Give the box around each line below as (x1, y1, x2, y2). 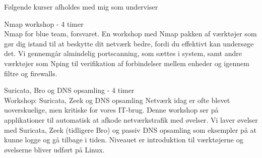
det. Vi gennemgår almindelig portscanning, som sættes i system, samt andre (4, 48, 242, 59)
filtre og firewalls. (4, 68, 57, 78)
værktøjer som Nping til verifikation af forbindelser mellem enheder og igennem (4, 58, 249, 68)
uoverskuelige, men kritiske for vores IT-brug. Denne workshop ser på (4, 104, 219, 115)
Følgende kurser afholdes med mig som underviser (4, 2, 158, 12)
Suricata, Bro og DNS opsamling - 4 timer (4, 85, 135, 95)
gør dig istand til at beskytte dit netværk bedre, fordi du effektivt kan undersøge (4, 38, 254, 48)
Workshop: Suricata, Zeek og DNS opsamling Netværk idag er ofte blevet (4, 94, 230, 105)
